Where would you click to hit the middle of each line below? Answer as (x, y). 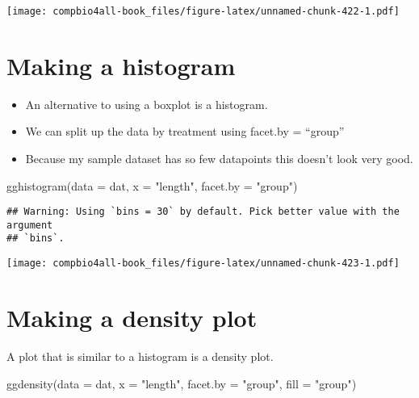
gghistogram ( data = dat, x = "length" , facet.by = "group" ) (152, 185)
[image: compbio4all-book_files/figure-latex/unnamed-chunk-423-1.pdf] (203, 264)
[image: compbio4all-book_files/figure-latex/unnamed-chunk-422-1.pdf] (203, 11)
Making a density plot (132, 317)
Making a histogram (121, 65)
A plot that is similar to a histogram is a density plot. (140, 356)
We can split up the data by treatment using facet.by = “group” (185, 131)
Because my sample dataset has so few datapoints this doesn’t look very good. (219, 158)
